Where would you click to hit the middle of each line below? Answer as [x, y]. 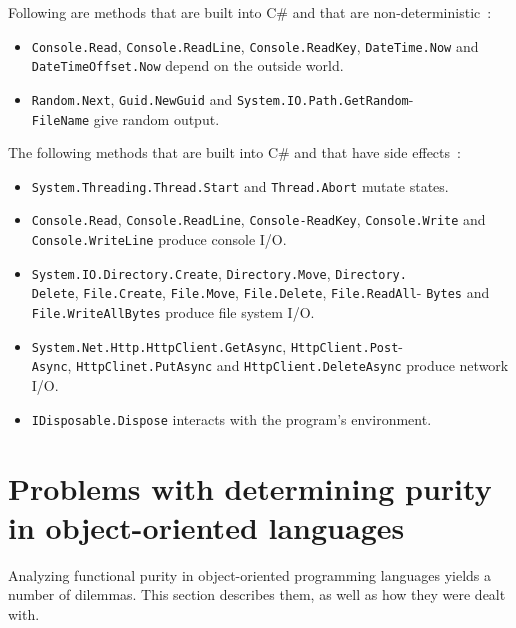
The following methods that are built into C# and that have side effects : [234, 152]
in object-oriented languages [206, 526]
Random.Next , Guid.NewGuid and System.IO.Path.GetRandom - [222, 98]
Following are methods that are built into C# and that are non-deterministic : [250, 12]
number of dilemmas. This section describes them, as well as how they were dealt [257, 594]
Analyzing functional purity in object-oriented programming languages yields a [249, 574]
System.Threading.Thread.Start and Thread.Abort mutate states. [240, 185]
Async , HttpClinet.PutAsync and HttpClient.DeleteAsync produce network [270, 365]
